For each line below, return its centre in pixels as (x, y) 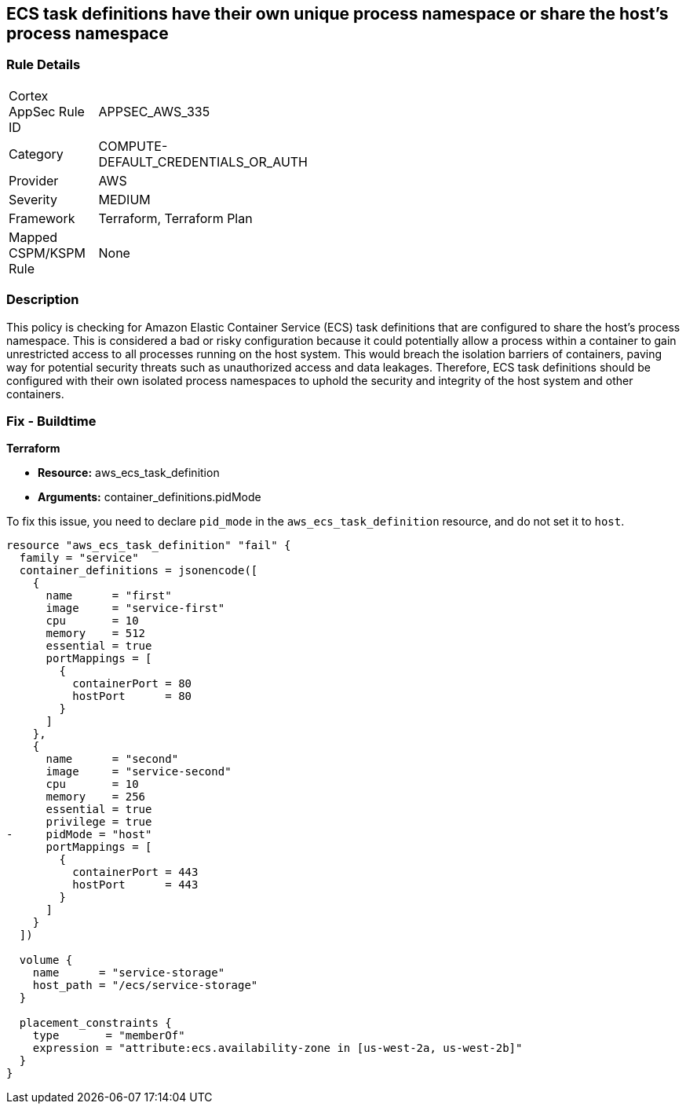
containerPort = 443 (135, 872)
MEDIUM (124, 199)
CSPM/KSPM (47, 253)
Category (36, 154)
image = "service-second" (139, 772)
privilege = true (99, 822)
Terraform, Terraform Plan (175, 218)
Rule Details (44, 65)
